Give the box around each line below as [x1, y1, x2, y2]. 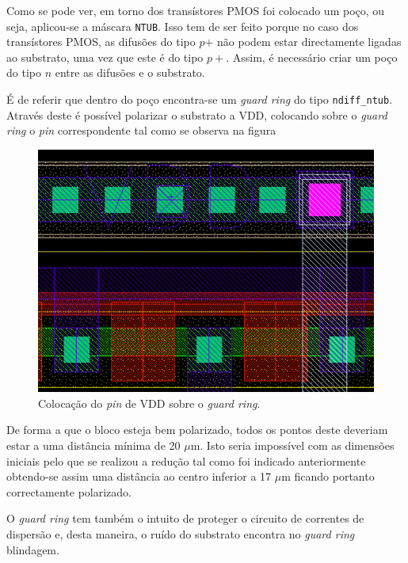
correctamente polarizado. [6, 483, 132, 500]
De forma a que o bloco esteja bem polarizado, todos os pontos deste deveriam [6, 421, 388, 438]
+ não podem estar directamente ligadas [204, 33, 402, 50]
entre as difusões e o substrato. [55, 64, 205, 81]
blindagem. [6, 541, 59, 557]
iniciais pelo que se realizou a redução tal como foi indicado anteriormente [6, 452, 366, 469]
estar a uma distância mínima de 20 [6, 437, 181, 454]
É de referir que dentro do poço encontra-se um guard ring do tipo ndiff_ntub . [6, 91, 393, 108]
